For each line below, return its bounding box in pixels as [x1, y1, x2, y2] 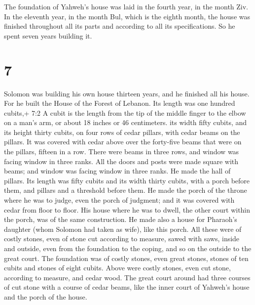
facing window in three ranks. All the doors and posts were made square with [4, 156, 239, 166]
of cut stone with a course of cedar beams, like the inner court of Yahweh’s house [4, 282, 250, 292]
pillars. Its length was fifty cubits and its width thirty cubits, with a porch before [4, 175, 250, 185]
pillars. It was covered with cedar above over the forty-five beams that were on [4, 136, 242, 147]
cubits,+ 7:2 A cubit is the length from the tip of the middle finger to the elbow [4, 107, 246, 118]
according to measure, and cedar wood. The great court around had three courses [4, 272, 251, 282]
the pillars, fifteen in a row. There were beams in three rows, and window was [4, 146, 239, 157]
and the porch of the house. [4, 291, 87, 302]
